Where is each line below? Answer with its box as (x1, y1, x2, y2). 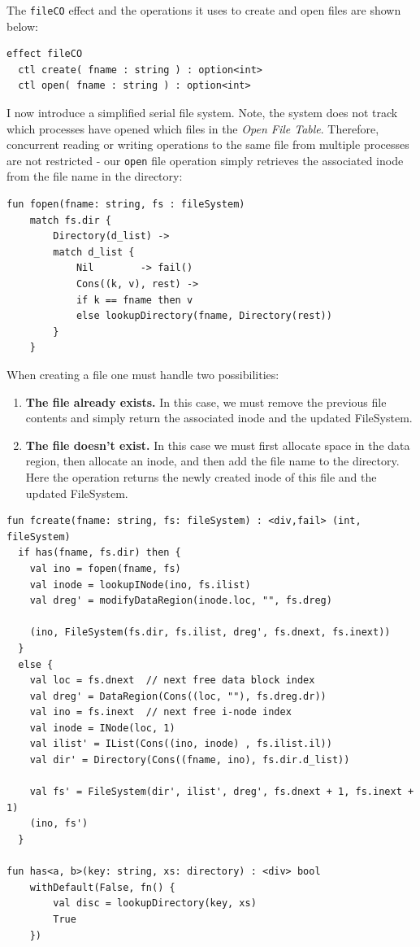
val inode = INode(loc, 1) (29, 722, 175, 734)
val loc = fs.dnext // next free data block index (29, 674, 315, 687)
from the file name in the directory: (6, 168, 183, 185)
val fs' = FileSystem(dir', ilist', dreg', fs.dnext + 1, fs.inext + (29, 786, 414, 798)
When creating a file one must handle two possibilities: (6, 366, 279, 382)
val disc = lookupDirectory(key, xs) (53, 897, 257, 910)
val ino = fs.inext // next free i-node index (29, 706, 292, 718)
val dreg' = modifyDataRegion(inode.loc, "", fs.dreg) (29, 595, 332, 607)
